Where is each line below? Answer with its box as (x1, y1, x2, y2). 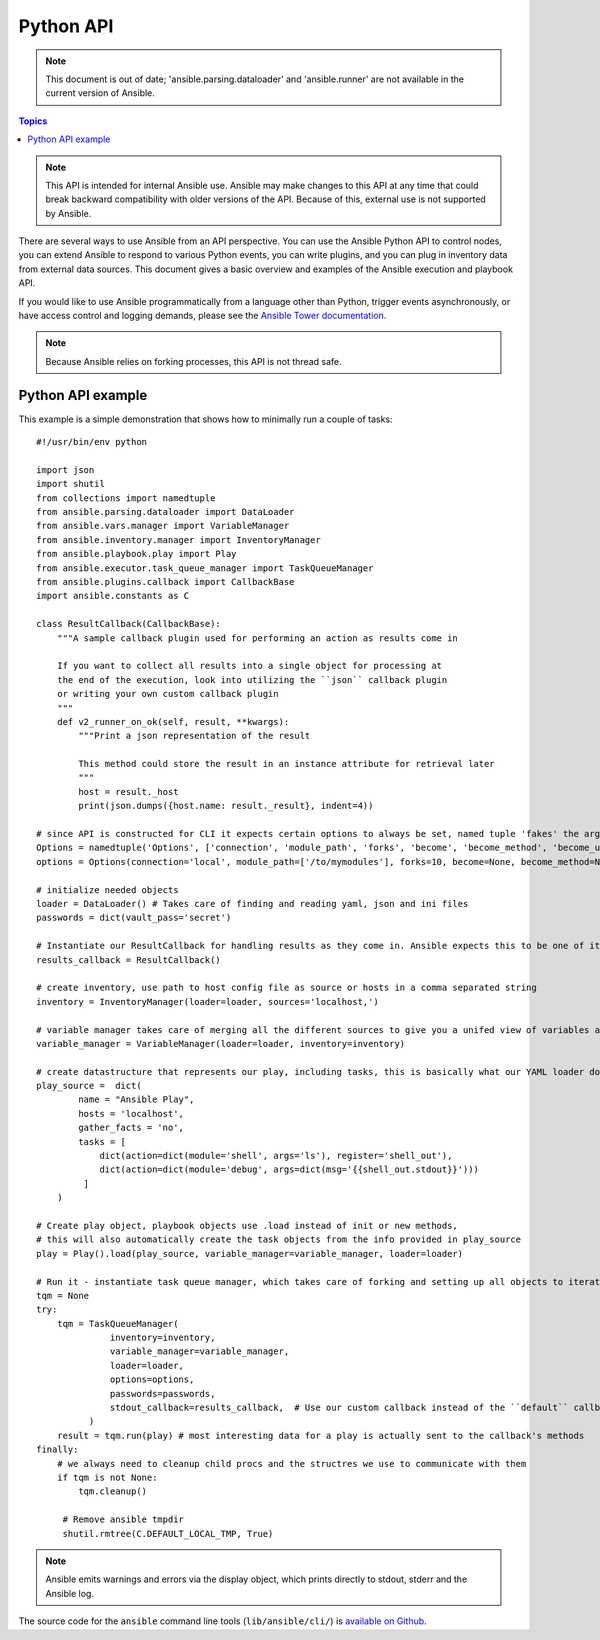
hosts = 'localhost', (78, 1108, 185, 1119)
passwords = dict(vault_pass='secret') (36, 912, 232, 924)
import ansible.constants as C (36, 590, 190, 602)
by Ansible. (45, 207, 92, 219)
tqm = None (36, 1290, 90, 1301)
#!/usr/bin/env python (36, 436, 148, 448)
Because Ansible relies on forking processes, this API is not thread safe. (45, 355, 342, 367)
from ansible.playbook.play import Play (36, 548, 237, 560)
